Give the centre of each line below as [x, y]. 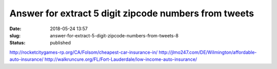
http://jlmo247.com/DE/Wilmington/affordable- [208, 52]
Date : [15, 29]
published [61, 43]
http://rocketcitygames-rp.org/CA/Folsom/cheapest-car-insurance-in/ [84, 52]
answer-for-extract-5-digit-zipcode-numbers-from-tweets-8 [114, 35]
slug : [15, 35]
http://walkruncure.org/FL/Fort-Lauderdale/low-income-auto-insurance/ [121, 59]
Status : [17, 43]
